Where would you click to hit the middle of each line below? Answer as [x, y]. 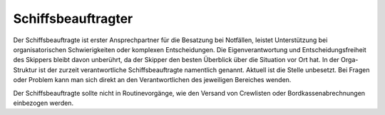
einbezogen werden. [43, 103]
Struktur [25, 70]
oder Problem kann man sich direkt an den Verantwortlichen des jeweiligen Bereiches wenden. [152, 80]
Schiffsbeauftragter [73, 19]
